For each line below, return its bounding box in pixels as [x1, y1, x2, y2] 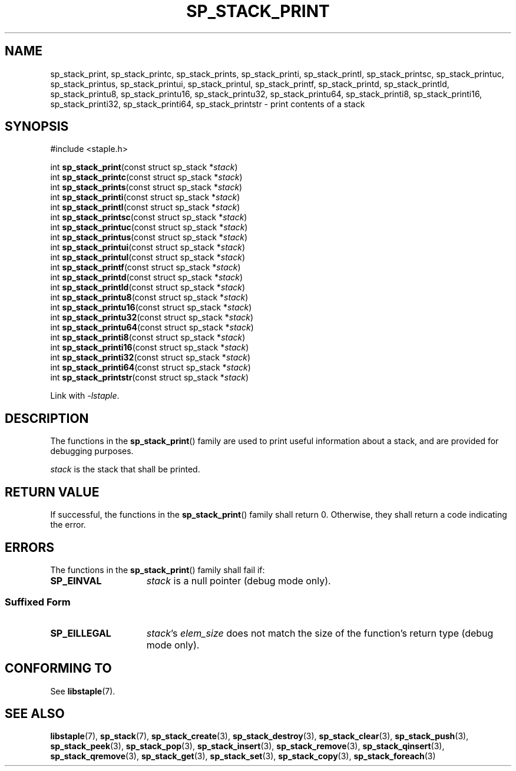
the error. [50, 519, 86, 530]
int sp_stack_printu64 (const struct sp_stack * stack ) [50, 322, 254, 333]
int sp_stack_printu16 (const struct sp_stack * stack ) [50, 302, 252, 313]
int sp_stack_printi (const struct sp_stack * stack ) [50, 192, 240, 203]
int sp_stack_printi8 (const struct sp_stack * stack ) [50, 332, 246, 343]
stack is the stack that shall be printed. [50, 464, 200, 475]
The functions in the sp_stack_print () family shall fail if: [50, 564, 265, 575]
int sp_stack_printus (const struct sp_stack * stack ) [50, 232, 248, 243]
